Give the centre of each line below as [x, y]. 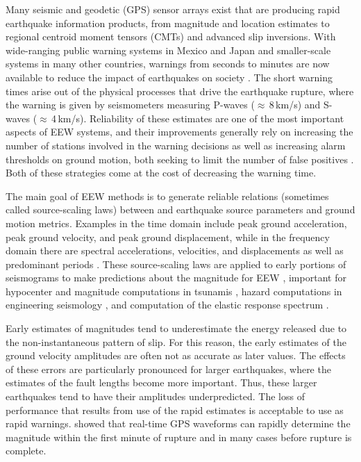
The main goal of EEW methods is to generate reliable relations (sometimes [167, 196]
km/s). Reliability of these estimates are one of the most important [201, 118]
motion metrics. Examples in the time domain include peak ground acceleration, [176, 223]
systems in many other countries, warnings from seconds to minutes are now [168, 64]
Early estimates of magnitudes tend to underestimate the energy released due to [176, 328]
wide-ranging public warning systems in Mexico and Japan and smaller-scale [168, 50]
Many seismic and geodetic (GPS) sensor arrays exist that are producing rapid [173, 9]
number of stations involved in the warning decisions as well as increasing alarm [176, 145]
